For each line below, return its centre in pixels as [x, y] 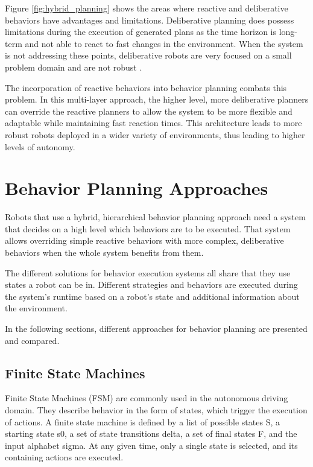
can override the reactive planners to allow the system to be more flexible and [149, 111]
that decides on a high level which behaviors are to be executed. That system [148, 228]
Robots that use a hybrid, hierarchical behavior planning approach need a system [155, 217]
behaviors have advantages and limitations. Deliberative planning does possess [150, 20]
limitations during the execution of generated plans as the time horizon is [141, 32]
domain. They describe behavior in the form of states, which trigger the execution [156, 409]
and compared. [32, 340]
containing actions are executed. [64, 457]
